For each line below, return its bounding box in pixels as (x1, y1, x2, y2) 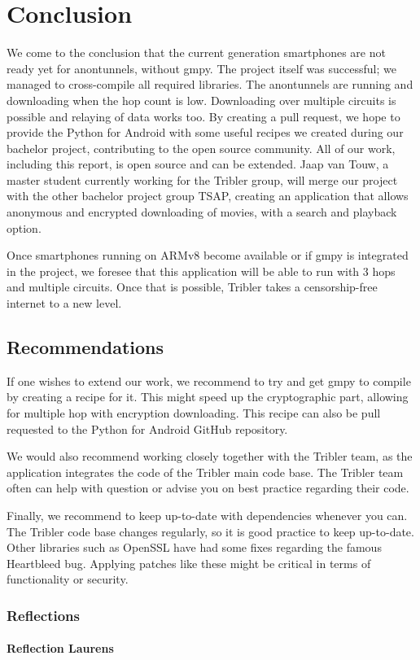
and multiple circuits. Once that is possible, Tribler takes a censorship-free (7, 278, 378, 295)
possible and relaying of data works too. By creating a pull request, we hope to (7, 107, 400, 125)
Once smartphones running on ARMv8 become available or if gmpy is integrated (7, 247, 409, 264)
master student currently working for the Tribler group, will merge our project (7, 171, 398, 188)
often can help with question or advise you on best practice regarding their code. (7, 479, 409, 496)
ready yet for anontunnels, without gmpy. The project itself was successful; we (7, 59, 396, 76)
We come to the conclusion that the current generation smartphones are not (7, 44, 386, 61)
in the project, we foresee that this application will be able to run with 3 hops (7, 262, 396, 279)
